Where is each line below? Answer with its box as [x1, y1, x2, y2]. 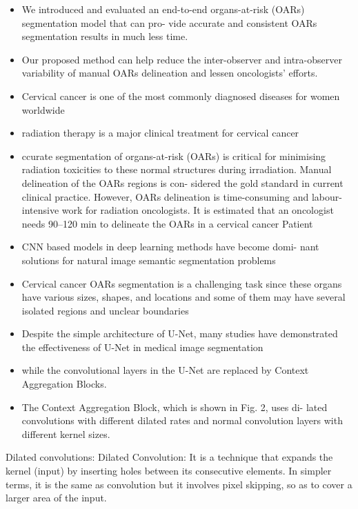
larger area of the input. [6, 490, 107, 505]
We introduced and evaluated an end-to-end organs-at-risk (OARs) [21, 2, 305, 16]
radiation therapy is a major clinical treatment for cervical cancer [21, 126, 299, 140]
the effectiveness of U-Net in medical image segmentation [21, 339, 263, 354]
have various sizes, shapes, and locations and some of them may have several [21, 290, 346, 304]
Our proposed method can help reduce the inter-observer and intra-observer [21, 52, 342, 66]
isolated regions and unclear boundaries [21, 303, 189, 317]
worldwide [21, 102, 65, 117]
